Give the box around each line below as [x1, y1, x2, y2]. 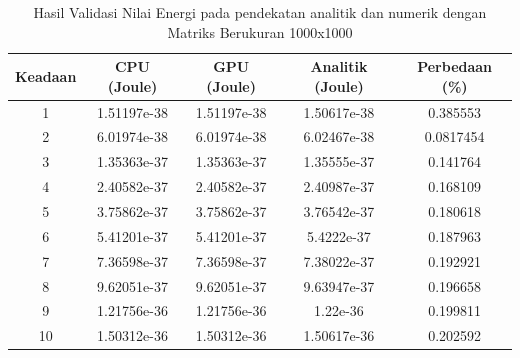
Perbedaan [417, 56, 493, 77]
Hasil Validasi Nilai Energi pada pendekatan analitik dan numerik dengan [33, 2, 487, 22]
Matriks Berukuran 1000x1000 [167, 21, 353, 42]
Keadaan [15, 65, 77, 86]
